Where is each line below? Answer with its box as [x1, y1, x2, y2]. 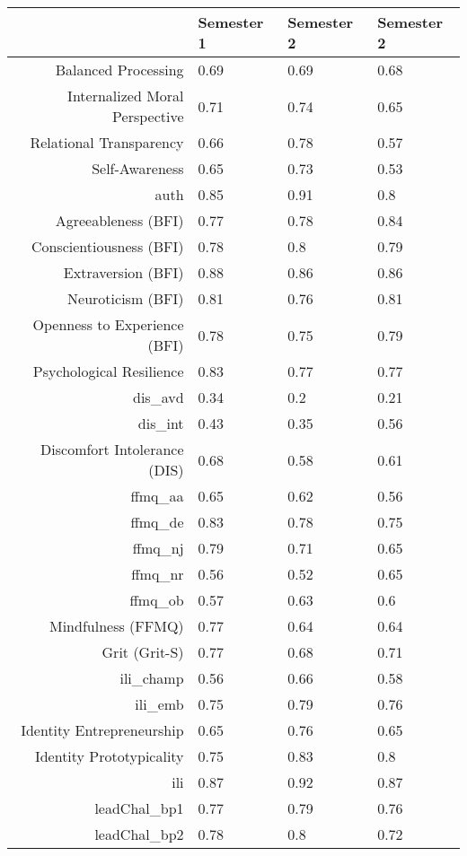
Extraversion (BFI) [63, 262, 184, 283]
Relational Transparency [30, 132, 184, 153]
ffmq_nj [132, 537, 184, 558]
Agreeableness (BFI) [55, 210, 184, 231]
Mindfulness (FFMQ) [49, 616, 184, 636]
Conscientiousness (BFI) [31, 236, 184, 257]
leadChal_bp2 [94, 824, 184, 844]
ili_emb [135, 694, 184, 714]
